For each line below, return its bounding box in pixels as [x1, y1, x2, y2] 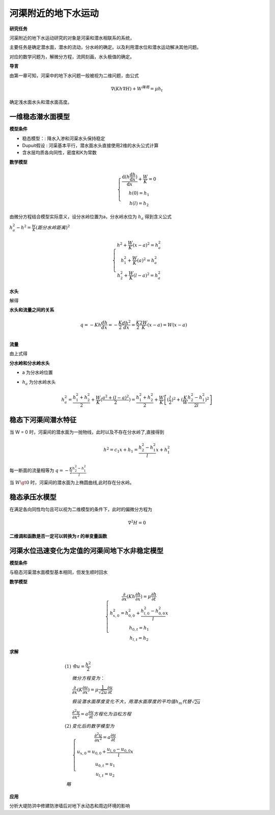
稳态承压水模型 [9, 493, 57, 501]
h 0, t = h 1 [129, 625, 149, 632]
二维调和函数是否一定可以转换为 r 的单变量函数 [9, 533, 107, 539]
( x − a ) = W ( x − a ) [147, 322, 187, 328]
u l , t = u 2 [95, 771, 115, 778]
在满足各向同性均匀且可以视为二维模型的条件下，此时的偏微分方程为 [9, 506, 152, 513]
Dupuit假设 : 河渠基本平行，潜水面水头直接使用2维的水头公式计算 [22, 142, 159, 148]
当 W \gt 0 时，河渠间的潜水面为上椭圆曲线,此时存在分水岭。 [9, 480, 134, 486]
